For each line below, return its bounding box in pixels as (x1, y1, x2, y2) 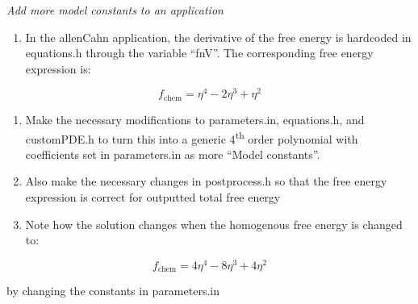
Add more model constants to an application (6, 2, 224, 18)
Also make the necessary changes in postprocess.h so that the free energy (25, 173, 387, 189)
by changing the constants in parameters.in (6, 282, 219, 299)
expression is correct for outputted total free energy (25, 188, 281, 205)
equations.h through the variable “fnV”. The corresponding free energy (25, 44, 374, 61)
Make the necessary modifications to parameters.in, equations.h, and (25, 110, 365, 127)
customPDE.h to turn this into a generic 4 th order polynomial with (25, 127, 358, 147)
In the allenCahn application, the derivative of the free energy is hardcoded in (25, 28, 412, 45)
